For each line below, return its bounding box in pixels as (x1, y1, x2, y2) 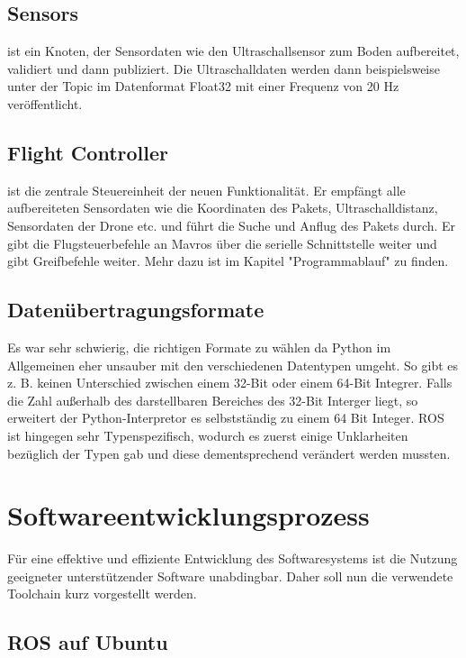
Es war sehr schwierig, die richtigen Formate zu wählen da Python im (7, 337, 391, 356)
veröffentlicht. (7, 94, 83, 113)
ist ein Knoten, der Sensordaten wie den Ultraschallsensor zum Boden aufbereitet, (7, 41, 460, 60)
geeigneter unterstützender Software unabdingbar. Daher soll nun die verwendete (7, 566, 453, 585)
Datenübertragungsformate (7, 296, 264, 324)
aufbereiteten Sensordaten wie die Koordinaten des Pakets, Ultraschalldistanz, (7, 198, 438, 217)
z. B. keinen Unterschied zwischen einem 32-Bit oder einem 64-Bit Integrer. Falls (7, 373, 453, 392)
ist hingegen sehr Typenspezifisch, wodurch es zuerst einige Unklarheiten (7, 425, 408, 444)
